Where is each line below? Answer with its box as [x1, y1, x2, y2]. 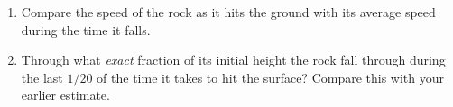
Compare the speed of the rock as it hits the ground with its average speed [21, 3, 436, 21]
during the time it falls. [21, 20, 151, 39]
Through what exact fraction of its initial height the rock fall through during [21, 50, 446, 69]
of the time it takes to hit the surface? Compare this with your [97, 67, 445, 86]
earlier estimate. [21, 85, 110, 104]
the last [21, 67, 63, 86]
